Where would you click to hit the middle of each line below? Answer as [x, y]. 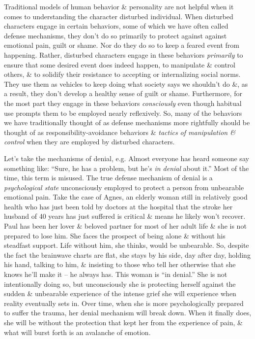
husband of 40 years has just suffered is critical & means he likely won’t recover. [125, 216]
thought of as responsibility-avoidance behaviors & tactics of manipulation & [120, 132]
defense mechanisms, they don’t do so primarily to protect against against [115, 35]
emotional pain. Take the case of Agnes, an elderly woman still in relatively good [126, 197]
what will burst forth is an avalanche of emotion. [77, 332]
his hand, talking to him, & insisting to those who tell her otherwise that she [120, 264]
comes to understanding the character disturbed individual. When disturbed [119, 16]
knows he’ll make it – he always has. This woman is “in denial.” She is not [116, 274]
